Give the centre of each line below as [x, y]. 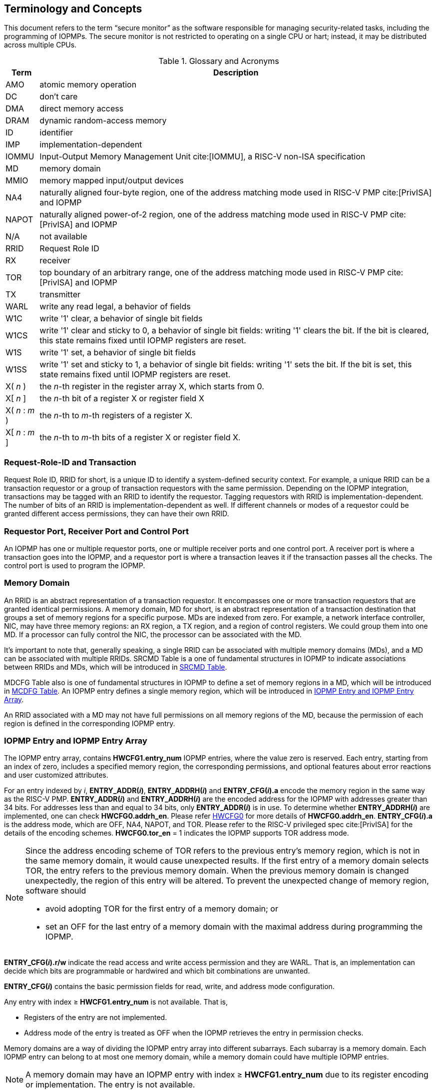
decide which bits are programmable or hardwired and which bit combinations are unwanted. [157, 971]
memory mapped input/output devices [112, 181]
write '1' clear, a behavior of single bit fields [121, 319]
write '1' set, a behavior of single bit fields [118, 353]
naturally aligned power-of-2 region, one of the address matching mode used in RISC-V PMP [214, 215]
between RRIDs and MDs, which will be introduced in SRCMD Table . [116, 667]
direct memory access [82, 109]
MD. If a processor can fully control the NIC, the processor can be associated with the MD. [153, 634]
